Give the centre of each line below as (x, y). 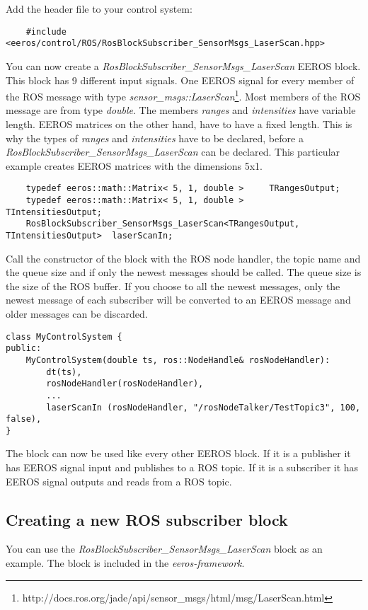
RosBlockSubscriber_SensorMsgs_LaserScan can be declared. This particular (173, 152)
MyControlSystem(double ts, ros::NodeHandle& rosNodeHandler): (178, 360)
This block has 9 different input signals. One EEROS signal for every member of (180, 80)
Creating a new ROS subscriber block (147, 519)
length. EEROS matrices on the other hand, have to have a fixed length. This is (179, 123)
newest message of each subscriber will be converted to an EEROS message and (178, 300)
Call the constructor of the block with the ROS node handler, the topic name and (183, 258)
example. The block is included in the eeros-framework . (125, 563)
